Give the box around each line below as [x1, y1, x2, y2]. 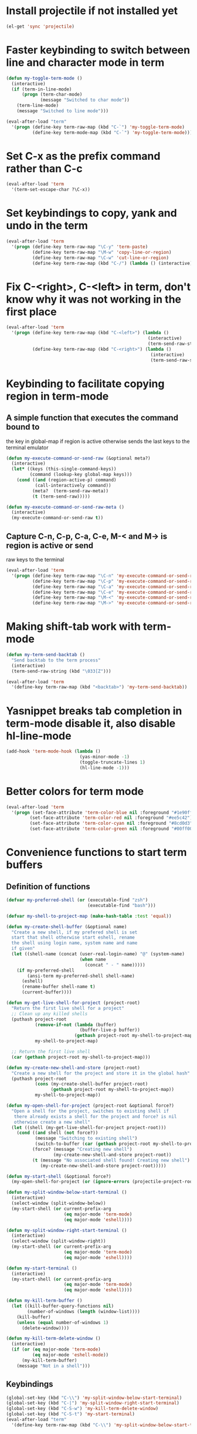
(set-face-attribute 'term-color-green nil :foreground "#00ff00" [29, 826, 195, 832]
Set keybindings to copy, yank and [6, 207, 177, 220]
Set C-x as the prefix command [6, 149, 161, 163]
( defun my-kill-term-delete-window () [6, 1335, 101, 1342]
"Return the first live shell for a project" [11, 1005, 125, 1011]
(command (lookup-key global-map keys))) [29, 472, 133, 478]
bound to [6, 422, 40, 432]
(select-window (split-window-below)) [11, 1200, 107, 1207]
